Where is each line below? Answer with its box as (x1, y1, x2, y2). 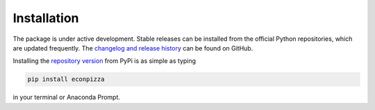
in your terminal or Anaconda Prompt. (12, 93, 121, 102)
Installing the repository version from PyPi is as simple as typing (12, 57, 197, 65)
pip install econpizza (27, 75, 105, 83)
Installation (12, 10, 79, 26)
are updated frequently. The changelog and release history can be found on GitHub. (12, 44, 253, 52)
